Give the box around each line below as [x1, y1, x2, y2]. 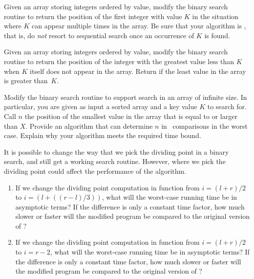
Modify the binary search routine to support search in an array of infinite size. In [4, 92, 247, 102]
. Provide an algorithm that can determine [25, 120, 153, 131]
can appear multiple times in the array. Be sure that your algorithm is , [32, 21, 246, 31]
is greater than [4, 75, 48, 86]
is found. [204, 30, 231, 40]
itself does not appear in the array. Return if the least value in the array [30, 66, 246, 76]
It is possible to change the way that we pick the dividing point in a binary [4, 146, 229, 157]
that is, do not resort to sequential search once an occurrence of [4, 30, 194, 40]
